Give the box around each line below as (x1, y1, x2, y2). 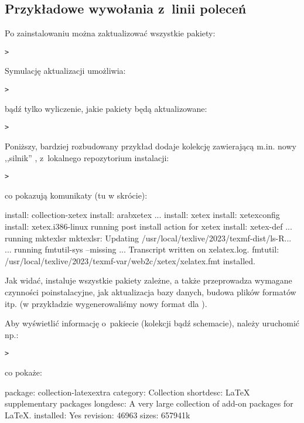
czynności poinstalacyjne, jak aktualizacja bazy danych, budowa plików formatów (5, 285, 296, 298)
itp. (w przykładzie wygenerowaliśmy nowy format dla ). (5, 297, 207, 309)
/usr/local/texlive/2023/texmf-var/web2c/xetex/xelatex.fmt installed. (5, 254, 256, 267)
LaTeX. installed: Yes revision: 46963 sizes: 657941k (5, 408, 190, 421)
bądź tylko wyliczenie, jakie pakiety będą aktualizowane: (5, 102, 207, 114)
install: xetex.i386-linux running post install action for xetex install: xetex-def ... (5, 220, 292, 232)
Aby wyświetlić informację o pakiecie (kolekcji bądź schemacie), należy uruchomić (5, 317, 300, 329)
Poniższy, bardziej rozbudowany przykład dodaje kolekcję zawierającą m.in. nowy (5, 139, 296, 152)
